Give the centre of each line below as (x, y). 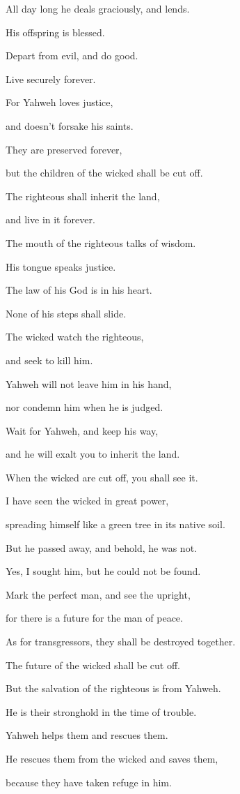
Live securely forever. (51, 78)
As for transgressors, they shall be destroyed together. (121, 642)
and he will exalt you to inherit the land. (93, 454)
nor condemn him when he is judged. (85, 407)
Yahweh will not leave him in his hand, (89, 383)
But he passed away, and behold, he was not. (101, 547)
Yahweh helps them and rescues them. (87, 735)
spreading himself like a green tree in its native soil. (115, 524)
